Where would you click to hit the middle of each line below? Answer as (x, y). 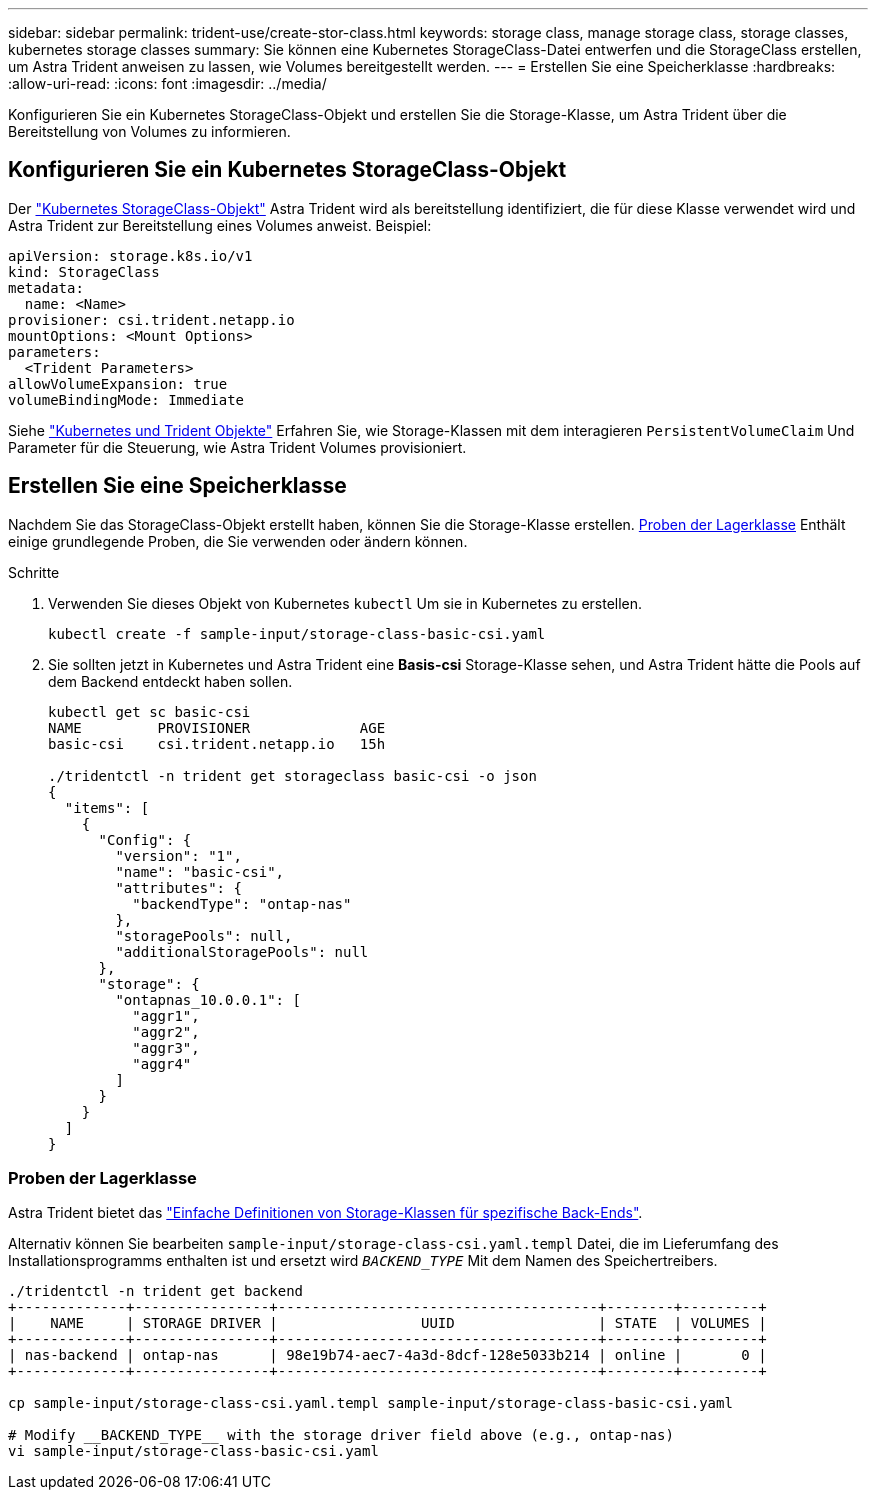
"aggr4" (162, 1063)
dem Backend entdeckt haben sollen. (170, 681)
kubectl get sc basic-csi (149, 711)
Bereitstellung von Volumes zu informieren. (149, 131)
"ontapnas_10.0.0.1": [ (208, 999)
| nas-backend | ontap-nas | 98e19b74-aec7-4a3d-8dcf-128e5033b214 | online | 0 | (387, 1355)
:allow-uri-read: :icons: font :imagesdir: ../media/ (167, 83)
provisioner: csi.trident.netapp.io (151, 319)
